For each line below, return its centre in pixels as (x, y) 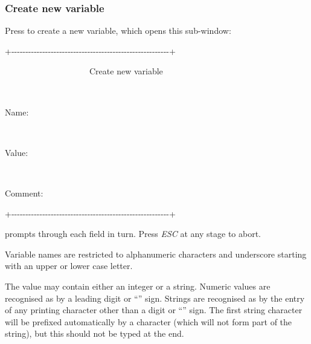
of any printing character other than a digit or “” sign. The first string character (154, 310)
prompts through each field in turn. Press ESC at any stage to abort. (133, 234)
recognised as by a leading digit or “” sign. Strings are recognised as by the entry (155, 298)
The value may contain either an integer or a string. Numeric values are (138, 286)
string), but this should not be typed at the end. (95, 333)
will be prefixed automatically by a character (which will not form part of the (149, 321)
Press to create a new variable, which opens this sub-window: (118, 31)
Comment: (24, 193)
